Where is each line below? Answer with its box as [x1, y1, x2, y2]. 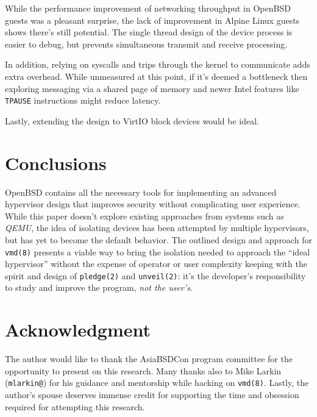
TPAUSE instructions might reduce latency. [5, 94, 161, 107]
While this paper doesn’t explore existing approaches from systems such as [5, 209, 284, 222]
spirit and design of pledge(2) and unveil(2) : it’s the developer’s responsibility [5, 269, 306, 282]
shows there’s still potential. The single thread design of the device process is [5, 26, 293, 38]
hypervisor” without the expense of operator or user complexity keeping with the [5, 257, 307, 270]
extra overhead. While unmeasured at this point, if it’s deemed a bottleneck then [5, 69, 308, 82]
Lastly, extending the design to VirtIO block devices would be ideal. [5, 114, 259, 127]
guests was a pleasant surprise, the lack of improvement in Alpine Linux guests [5, 13, 300, 26]
